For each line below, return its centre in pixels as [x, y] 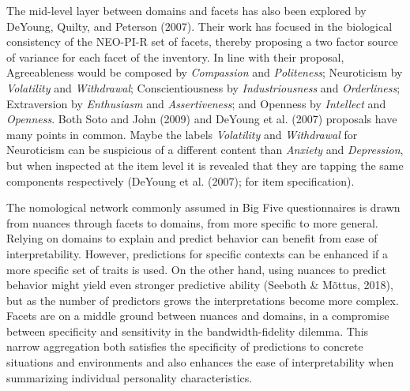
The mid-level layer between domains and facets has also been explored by [186, 10]
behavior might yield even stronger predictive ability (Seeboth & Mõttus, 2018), [200, 285]
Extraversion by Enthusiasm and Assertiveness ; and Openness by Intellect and [196, 103]
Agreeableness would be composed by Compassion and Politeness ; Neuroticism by [205, 72]
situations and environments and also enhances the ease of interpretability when [200, 362]
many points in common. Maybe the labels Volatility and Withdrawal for [182, 134]
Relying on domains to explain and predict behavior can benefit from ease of [192, 238]
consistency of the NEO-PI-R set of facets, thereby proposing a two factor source [202, 41]
